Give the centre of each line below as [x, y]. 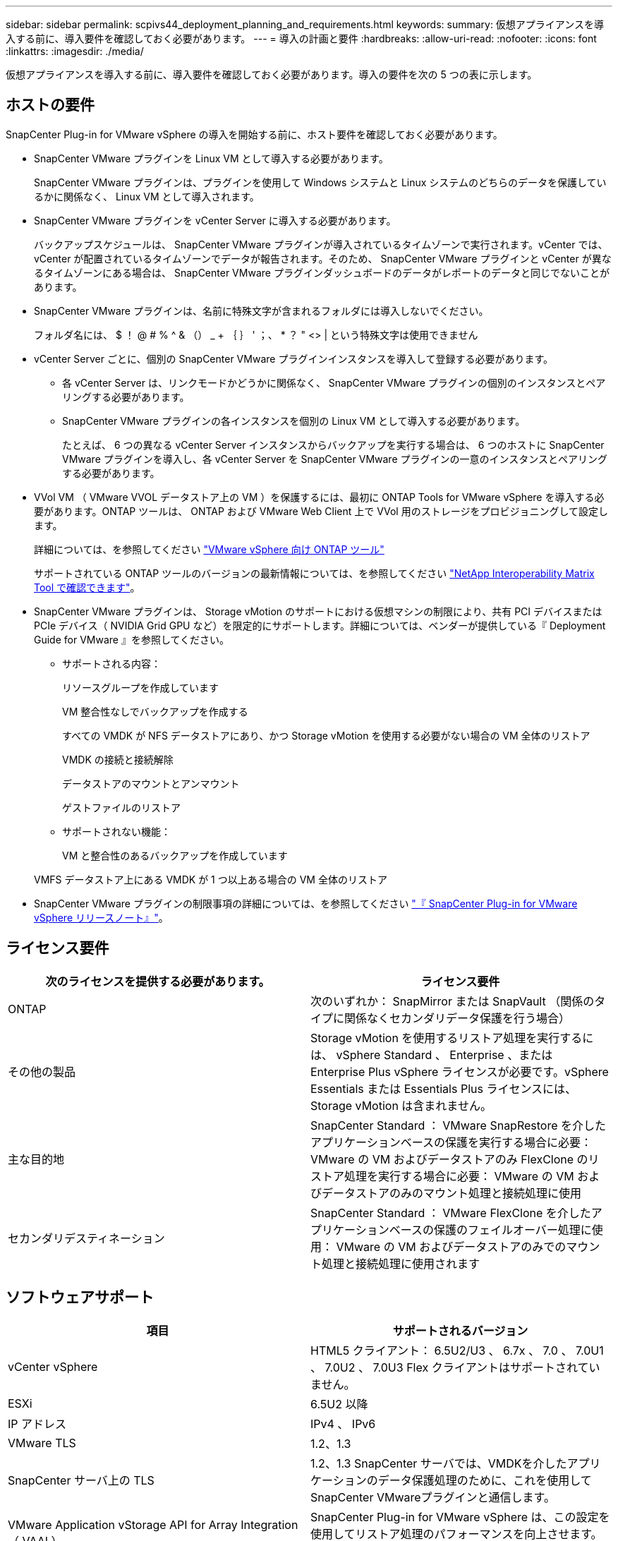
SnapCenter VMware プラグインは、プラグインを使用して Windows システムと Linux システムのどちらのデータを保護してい [320, 182]
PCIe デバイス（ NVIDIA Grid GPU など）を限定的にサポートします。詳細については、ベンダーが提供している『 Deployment [320, 625]
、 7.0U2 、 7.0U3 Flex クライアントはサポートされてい [455, 1367]
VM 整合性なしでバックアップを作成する [155, 711]
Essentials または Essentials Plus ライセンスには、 [444, 1088]
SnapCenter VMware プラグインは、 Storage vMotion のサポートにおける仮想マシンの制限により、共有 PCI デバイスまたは [318, 611]
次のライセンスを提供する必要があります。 [158, 981]
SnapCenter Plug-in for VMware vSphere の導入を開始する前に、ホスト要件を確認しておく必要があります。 [254, 134]
